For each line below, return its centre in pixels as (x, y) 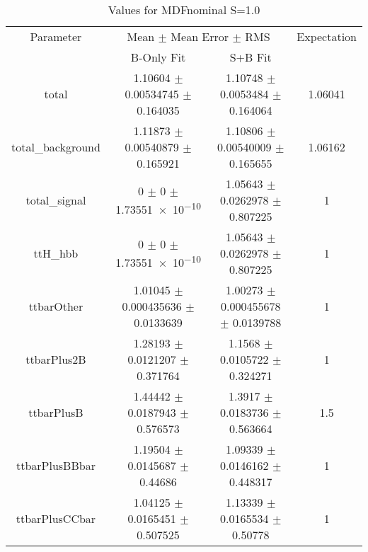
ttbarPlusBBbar (56, 465)
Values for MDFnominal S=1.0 (184, 10)
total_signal (56, 200)
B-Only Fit (158, 57)
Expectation (327, 36)
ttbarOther (56, 306)
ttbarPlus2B (56, 359)
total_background (56, 147)
